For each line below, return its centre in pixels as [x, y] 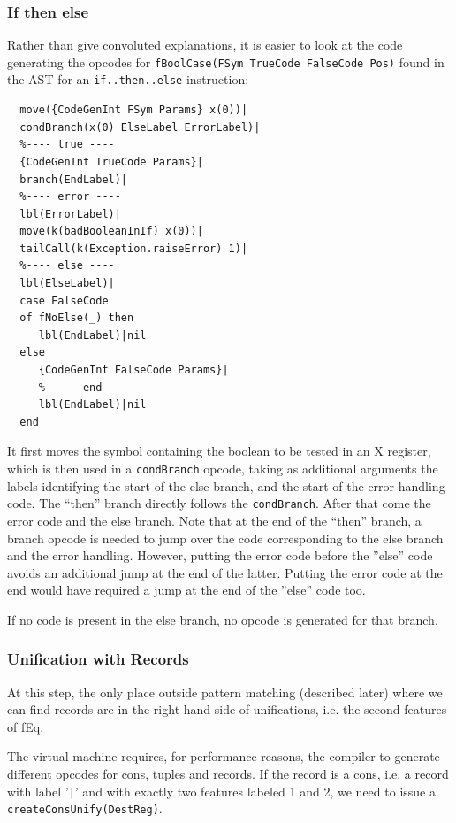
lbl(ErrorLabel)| [70, 214]
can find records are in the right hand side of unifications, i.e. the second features [227, 709]
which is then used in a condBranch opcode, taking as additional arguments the [223, 468]
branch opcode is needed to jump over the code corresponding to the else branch [225, 538]
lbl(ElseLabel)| [67, 284]
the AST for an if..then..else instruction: [128, 79]
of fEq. [26, 726]
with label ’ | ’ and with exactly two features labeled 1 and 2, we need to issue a [221, 791]
